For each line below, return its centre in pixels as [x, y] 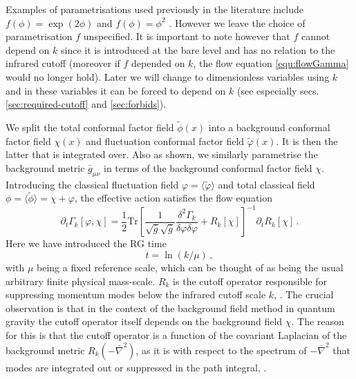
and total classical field [266, 184]
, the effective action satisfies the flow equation [174, 198]
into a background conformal [269, 127]
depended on [158, 63]
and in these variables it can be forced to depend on [116, 90]
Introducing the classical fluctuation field [92, 184]
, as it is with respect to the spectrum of [221, 350]
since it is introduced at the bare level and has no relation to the [198, 49]
